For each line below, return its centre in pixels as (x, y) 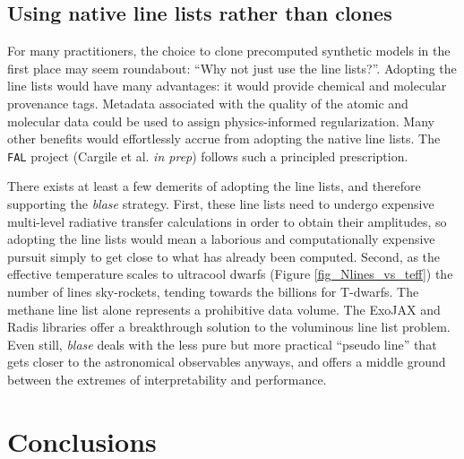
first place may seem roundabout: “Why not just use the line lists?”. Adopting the (232, 68)
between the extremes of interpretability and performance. (167, 379)
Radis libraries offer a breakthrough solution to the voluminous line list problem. (229, 327)
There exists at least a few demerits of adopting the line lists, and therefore (214, 186)
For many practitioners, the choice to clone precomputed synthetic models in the (229, 51)
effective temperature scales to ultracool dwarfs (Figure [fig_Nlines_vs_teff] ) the (230, 274)
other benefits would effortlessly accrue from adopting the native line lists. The (224, 139)
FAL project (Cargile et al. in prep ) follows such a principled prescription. (208, 156)
